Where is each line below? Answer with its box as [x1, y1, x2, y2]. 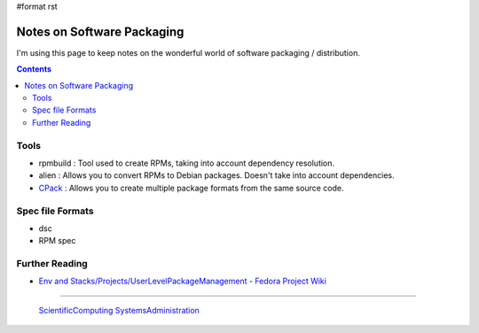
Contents [16, 64, 52, 74]
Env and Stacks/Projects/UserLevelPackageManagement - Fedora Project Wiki [38, 275, 327, 287]
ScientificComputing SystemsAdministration [38, 305, 200, 315]
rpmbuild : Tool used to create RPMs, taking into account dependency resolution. [38, 158, 335, 168]
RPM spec [38, 236, 76, 246]
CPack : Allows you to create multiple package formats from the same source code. [38, 182, 344, 193]
